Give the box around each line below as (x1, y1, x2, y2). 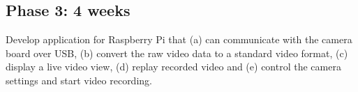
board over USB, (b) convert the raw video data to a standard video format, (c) (6, 45, 348, 60)
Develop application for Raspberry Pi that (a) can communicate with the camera (6, 32, 352, 47)
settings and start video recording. (6, 72, 152, 87)
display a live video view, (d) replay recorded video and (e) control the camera (6, 59, 341, 74)
